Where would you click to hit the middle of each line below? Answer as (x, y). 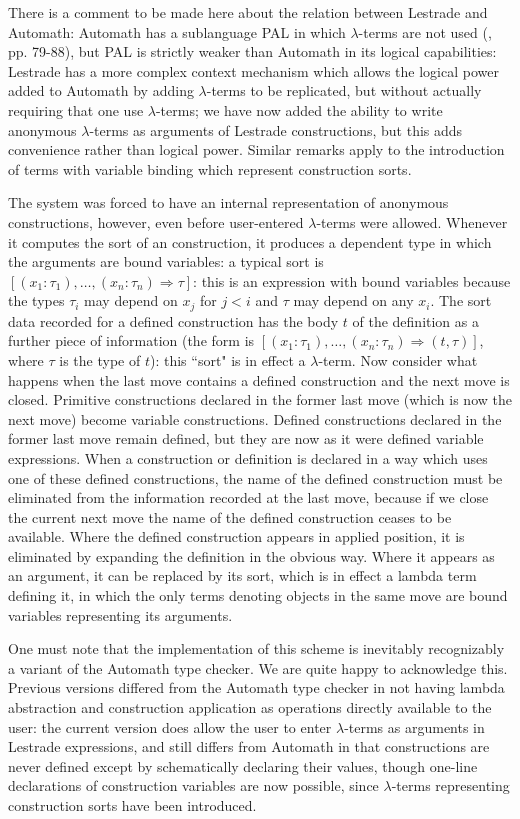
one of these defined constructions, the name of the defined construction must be (255, 477)
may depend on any (353, 300)
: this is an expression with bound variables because (352, 280)
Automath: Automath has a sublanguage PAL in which (177, 31)
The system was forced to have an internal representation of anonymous (228, 202)
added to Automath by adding (101, 90)
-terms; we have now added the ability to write (299, 109)
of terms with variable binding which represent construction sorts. (210, 168)
